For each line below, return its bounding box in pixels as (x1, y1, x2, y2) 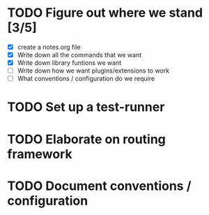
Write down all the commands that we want (17, 51, 142, 59)
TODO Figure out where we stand (7, 5, 203, 21)
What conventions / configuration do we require (17, 75, 155, 83)
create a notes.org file (17, 43, 82, 51)
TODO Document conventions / (7, 178, 192, 193)
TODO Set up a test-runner (7, 99, 165, 115)
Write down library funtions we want (17, 59, 122, 67)
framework (7, 146, 72, 162)
